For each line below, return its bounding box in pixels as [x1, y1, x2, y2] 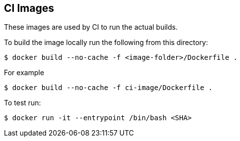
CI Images [4, 2, 54, 14]
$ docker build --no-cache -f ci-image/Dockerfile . [4, 84, 213, 92]
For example [4, 68, 45, 77]
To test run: [4, 98, 41, 107]
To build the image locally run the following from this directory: [4, 38, 208, 47]
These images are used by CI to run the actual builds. [4, 23, 178, 32]
